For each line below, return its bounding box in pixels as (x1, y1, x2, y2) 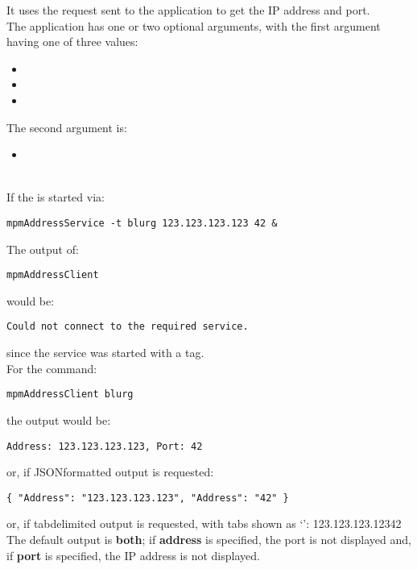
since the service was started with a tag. (6, 344, 204, 361)
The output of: (6, 240, 79, 257)
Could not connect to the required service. (6, 321, 249, 333)
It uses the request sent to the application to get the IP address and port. (6, 2, 370, 18)
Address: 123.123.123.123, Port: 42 (6, 440, 203, 452)
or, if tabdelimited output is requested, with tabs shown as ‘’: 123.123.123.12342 (6, 515, 402, 532)
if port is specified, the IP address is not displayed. (6, 546, 260, 563)
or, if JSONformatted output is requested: (6, 463, 214, 480)
